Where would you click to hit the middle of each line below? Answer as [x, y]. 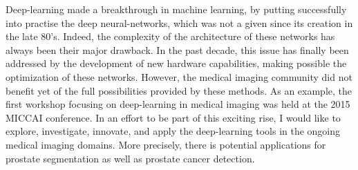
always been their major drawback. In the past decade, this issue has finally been [177, 49]
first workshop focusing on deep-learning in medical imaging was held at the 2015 [178, 104]
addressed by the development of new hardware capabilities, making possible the [176, 63]
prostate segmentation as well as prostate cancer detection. [130, 158]
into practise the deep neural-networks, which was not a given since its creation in [179, 22]
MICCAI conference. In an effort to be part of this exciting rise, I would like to [173, 117]
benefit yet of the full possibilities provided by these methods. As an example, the [179, 90]
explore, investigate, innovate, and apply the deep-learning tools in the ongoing [173, 131]
